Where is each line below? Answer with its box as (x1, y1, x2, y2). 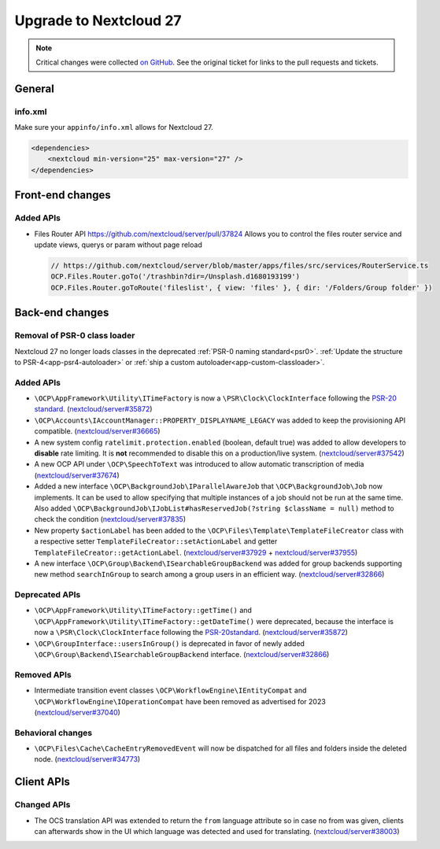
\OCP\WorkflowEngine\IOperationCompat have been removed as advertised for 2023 (34, 696, 326, 706)
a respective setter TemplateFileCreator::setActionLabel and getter (34, 537, 278, 546)
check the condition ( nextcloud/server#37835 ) (34, 515, 187, 524)
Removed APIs (14, 669, 72, 680)
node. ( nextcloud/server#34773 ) (34, 755, 141, 764)
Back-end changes (14, 306, 109, 319)
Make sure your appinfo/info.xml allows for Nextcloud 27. (14, 123, 214, 132)
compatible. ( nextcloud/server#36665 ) (34, 426, 161, 436)
